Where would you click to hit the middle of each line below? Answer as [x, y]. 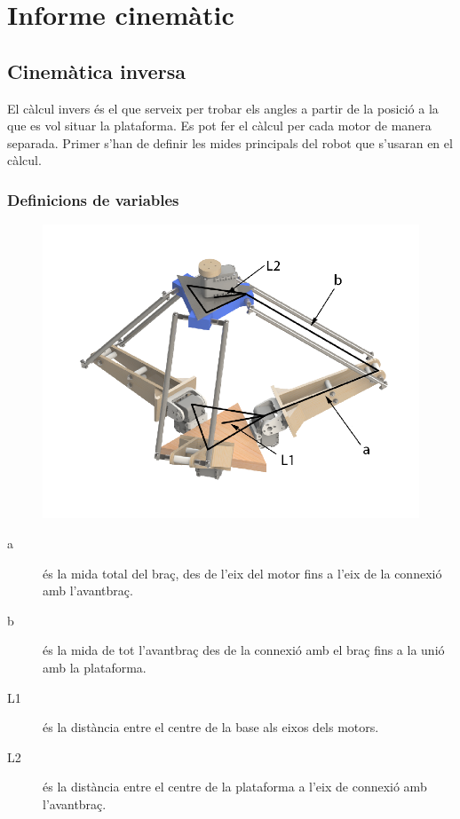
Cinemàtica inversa [96, 71]
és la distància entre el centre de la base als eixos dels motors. [211, 727]
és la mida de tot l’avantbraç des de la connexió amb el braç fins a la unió [244, 650]
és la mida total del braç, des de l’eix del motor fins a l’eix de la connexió [242, 573]
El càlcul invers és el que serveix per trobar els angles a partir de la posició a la [223, 108]
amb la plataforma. [95, 667]
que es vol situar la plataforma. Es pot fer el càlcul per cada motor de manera [219, 126]
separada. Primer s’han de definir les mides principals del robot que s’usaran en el [230, 142]
